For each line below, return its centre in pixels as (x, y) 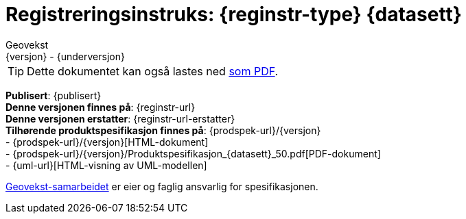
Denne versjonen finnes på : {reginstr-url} (101, 107)
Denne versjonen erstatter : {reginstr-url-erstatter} (120, 118)
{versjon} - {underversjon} (65, 56)
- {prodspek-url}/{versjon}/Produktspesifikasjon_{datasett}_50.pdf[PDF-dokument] (193, 153)
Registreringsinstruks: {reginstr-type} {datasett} (234, 14)
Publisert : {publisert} (54, 95)
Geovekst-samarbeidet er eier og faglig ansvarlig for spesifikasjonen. (162, 186)
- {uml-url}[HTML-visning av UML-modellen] (106, 165)
